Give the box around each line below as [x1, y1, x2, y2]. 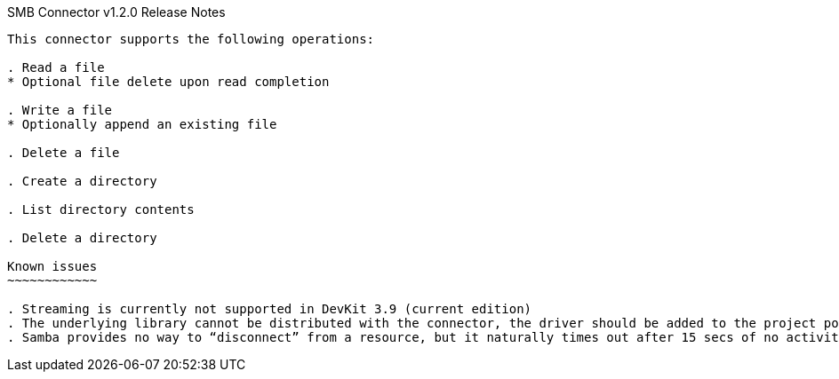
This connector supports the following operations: [7, 32, 375, 46]
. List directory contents [7, 202, 195, 217]
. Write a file [7, 103, 113, 117]
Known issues [7, 259, 98, 273]
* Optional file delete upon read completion [7, 75, 330, 89]
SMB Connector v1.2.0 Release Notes [7, 4, 226, 20]
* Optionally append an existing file [7, 117, 277, 131]
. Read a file [7, 60, 105, 75]
